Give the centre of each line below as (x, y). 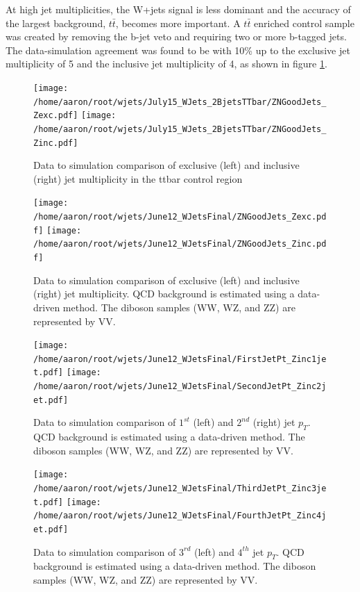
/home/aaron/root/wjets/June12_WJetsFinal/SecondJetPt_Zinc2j (180, 387)
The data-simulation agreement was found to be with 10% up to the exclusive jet (178, 50)
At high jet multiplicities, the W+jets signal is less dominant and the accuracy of (178, 9)
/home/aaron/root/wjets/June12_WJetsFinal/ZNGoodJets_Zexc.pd (180, 217)
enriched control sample (304, 23)
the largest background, (56, 23)
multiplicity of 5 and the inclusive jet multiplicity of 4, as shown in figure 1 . (166, 64)
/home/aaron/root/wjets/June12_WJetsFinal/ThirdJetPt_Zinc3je (180, 489)
